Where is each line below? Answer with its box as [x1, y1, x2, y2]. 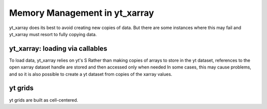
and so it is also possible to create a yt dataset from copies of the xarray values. [9, 71, 173, 77]
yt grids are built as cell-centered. [9, 97, 79, 103]
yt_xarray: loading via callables [9, 44, 107, 53]
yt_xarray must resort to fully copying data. [9, 31, 97, 37]
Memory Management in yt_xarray [9, 7, 154, 18]
